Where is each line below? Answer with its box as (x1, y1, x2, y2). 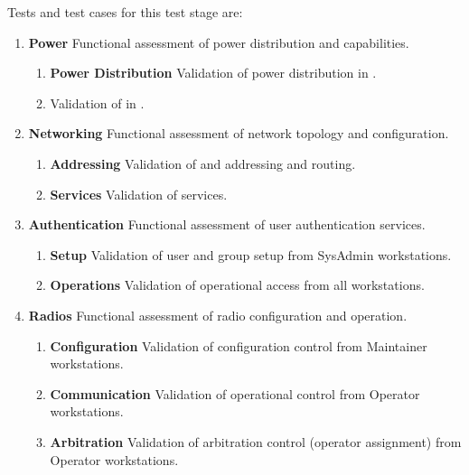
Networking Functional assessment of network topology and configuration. (28, 124, 449, 143)
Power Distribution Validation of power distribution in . (50, 63, 377, 82)
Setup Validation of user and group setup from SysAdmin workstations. (50, 245, 452, 264)
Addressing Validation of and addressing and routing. (50, 154, 356, 172)
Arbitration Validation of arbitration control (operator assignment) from (50, 432, 462, 451)
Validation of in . (50, 93, 145, 112)
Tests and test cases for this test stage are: (7, 3, 243, 21)
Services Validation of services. (50, 184, 228, 203)
